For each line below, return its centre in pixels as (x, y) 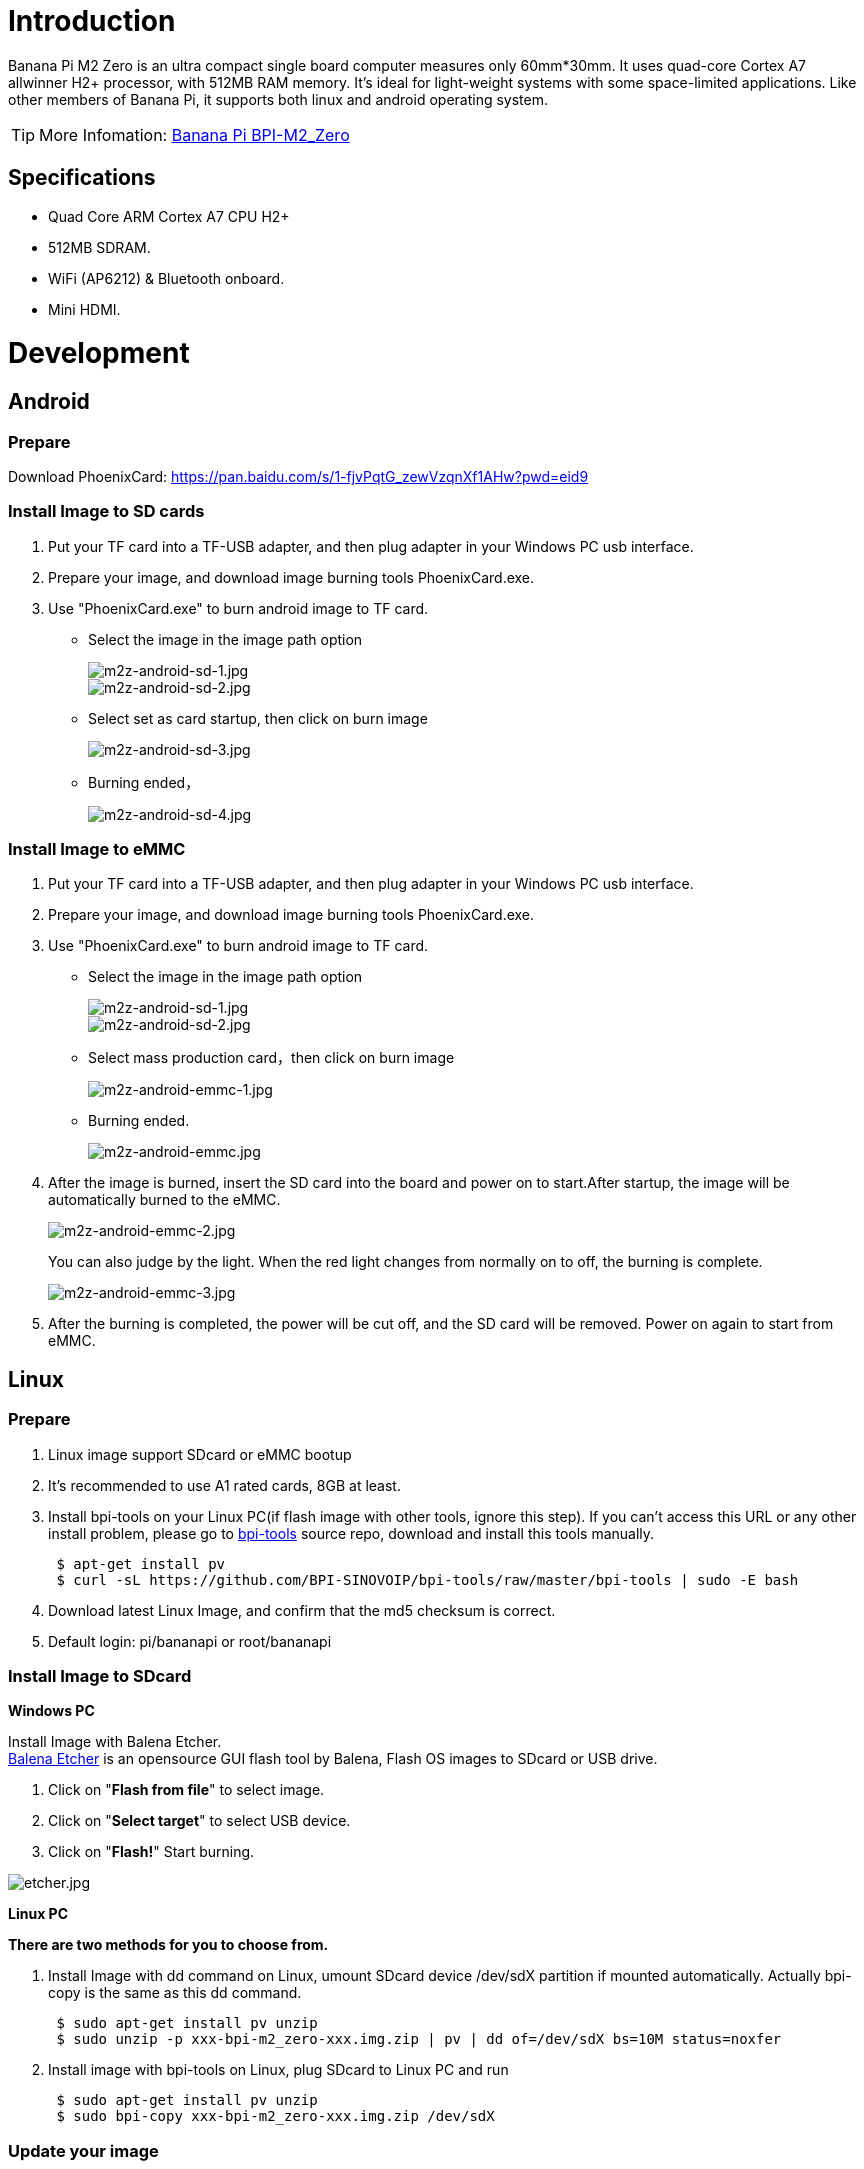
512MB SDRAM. (99, 247)
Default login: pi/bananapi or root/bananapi (190, 1641)
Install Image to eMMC (97, 849)
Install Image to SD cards (106, 511)
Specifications (82, 178)
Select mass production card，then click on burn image (271, 1058)
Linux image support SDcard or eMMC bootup (200, 1454)
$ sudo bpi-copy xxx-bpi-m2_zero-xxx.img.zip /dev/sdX (275, 2116)
